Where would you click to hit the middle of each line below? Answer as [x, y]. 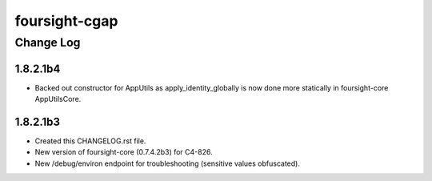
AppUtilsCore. [58, 99]
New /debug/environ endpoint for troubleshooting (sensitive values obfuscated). [167, 163]
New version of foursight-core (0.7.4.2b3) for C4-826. [124, 152]
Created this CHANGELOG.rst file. [90, 141]
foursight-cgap [66, 21]
